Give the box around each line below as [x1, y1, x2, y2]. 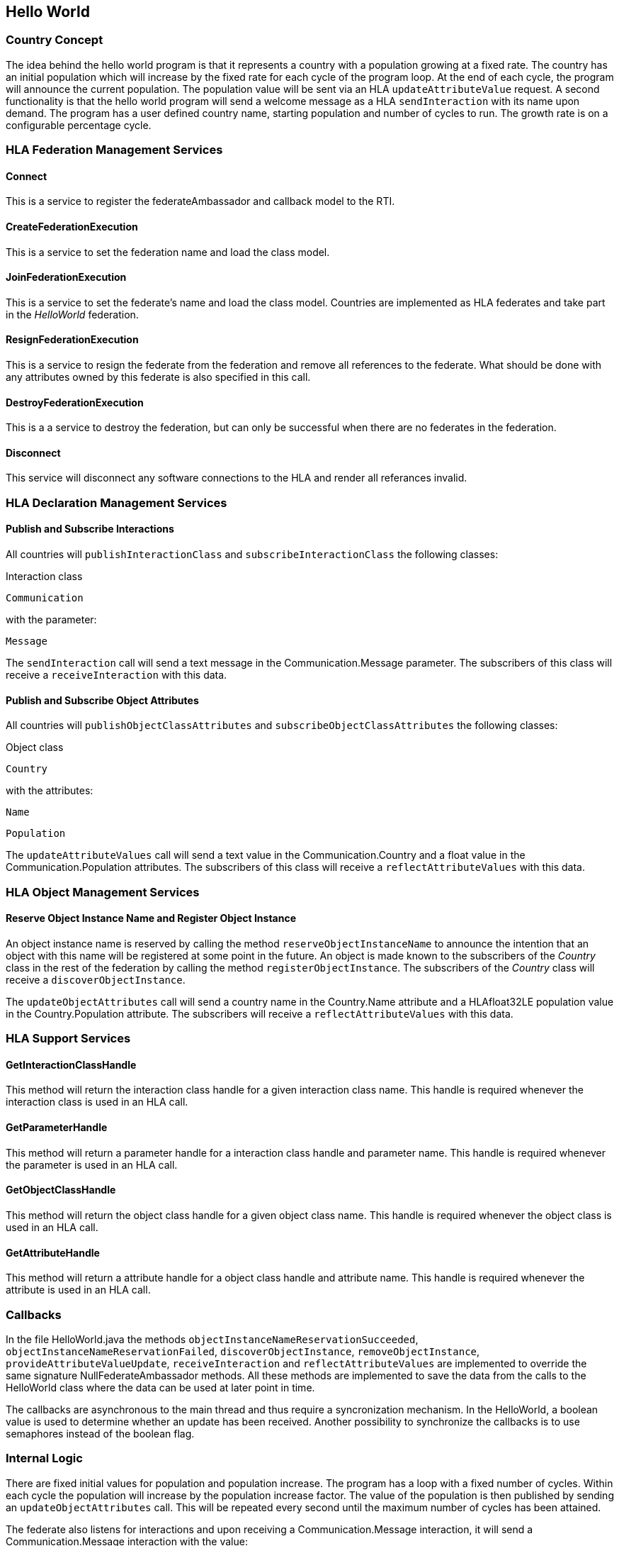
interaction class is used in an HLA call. [6, 1096, 188, 1108]
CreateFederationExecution [6, 221, 138, 233]
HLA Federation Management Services [6, 143, 223, 157]
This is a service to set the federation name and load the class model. [6, 245, 330, 258]
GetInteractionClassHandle [6, 1058, 137, 1071]
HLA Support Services [6, 1031, 131, 1046]
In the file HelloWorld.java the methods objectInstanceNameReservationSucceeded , [6, 1333, 419, 1345]
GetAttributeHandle [6, 1246, 100, 1259]
